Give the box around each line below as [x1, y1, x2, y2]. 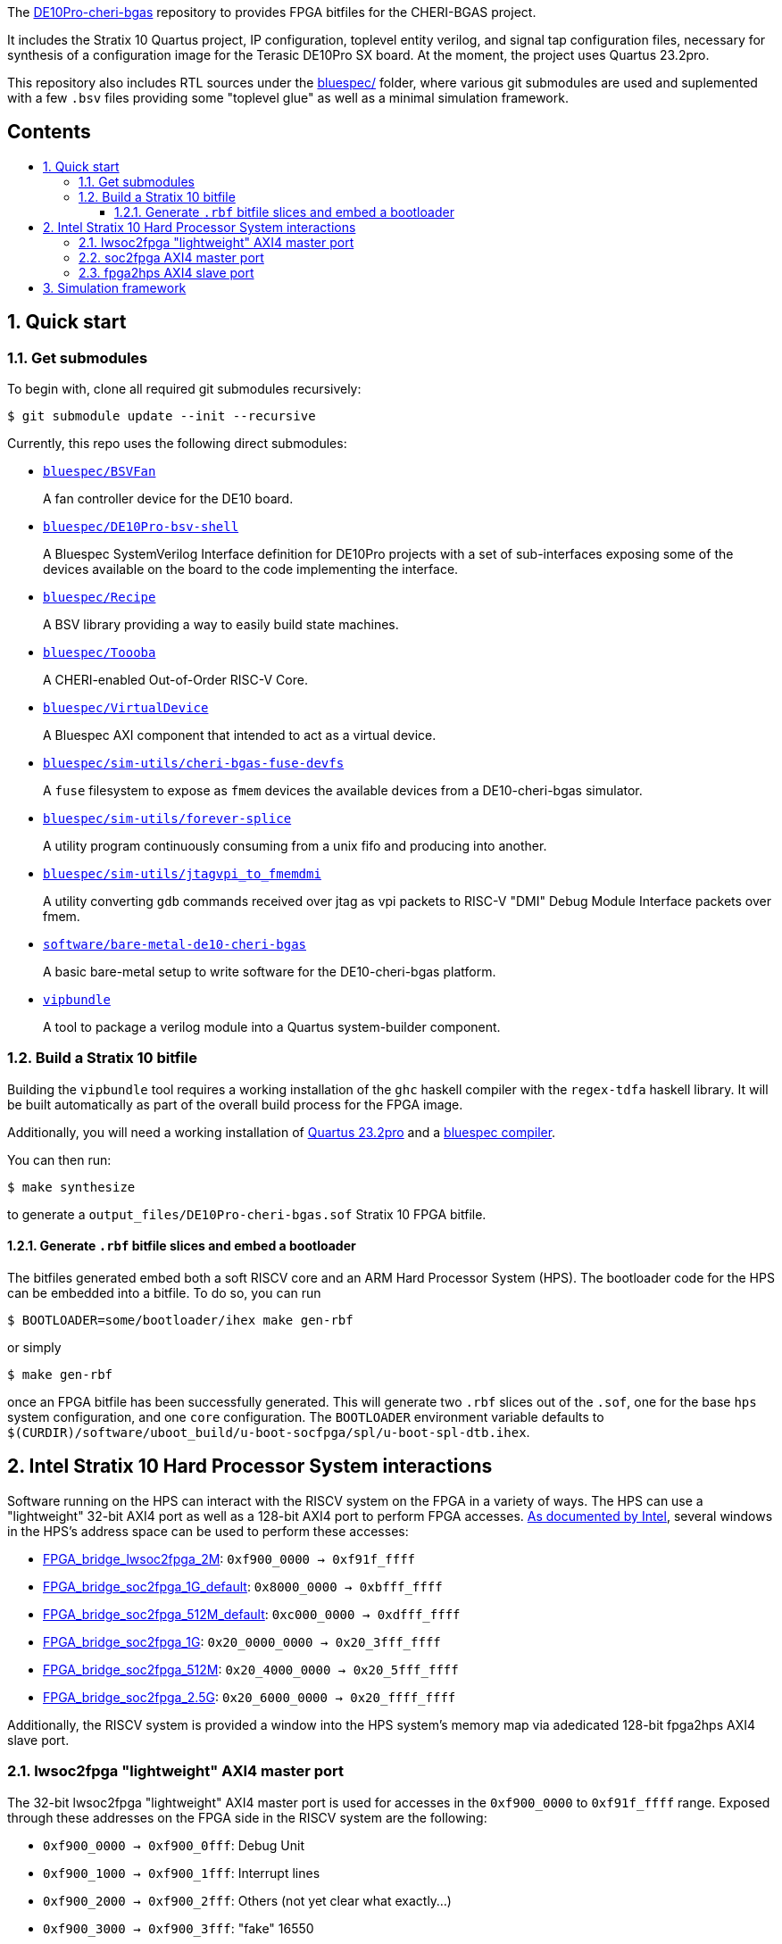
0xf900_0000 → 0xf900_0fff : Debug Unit [43, 1837, 304, 1853]
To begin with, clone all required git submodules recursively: [7, 381, 362, 397]
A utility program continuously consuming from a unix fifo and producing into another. [43, 838, 547, 854]
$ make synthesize [7, 1179, 136, 1194]
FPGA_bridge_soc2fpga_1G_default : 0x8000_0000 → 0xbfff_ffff [43, 1578, 443, 1594]
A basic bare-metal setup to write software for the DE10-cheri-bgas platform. [43, 964, 496, 980]
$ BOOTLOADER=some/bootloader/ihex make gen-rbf [7, 1313, 354, 1328]
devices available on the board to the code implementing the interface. [43, 561, 459, 577]
